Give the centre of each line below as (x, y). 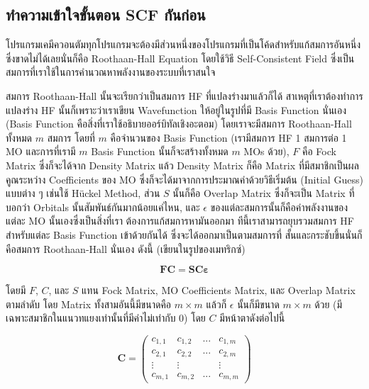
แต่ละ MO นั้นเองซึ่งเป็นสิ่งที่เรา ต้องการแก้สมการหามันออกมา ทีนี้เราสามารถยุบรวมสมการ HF (180, 221)
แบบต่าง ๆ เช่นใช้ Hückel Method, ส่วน (83, 193)
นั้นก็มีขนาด (258, 304)
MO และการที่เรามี (41, 151)
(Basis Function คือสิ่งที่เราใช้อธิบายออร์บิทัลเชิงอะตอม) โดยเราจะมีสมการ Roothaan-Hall (179, 124)
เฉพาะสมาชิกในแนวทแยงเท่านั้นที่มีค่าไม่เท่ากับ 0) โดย (106, 318)
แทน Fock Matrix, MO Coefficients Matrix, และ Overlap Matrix (219, 290)
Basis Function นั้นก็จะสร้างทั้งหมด (160, 151)
